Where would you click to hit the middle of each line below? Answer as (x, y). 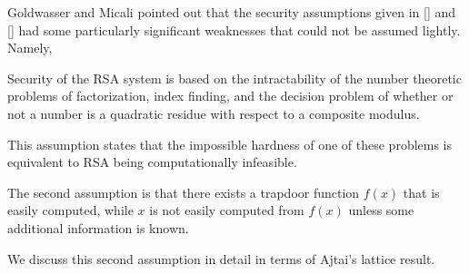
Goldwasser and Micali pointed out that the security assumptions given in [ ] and (231, 12)
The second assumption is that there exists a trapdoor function (184, 192)
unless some (381, 210)
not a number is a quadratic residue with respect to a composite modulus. (214, 113)
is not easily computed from (227, 210)
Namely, (30, 48)
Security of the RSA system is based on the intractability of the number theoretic (234, 78)
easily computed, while (70, 210)
